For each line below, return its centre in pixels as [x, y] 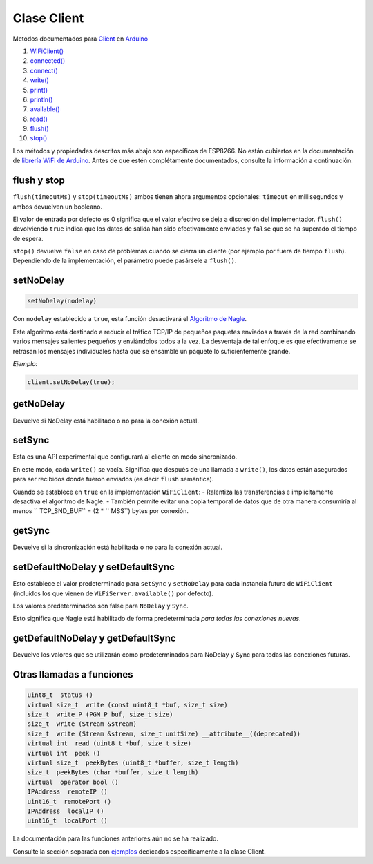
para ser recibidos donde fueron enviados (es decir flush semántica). [113, 479]
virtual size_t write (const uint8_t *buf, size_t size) [127, 705]
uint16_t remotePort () [69, 801]
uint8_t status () [60, 695]
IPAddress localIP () [66, 811]
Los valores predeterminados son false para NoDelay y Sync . [101, 606]
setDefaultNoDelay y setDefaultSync [94, 567]
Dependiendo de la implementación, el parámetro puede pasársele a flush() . [125, 261]
